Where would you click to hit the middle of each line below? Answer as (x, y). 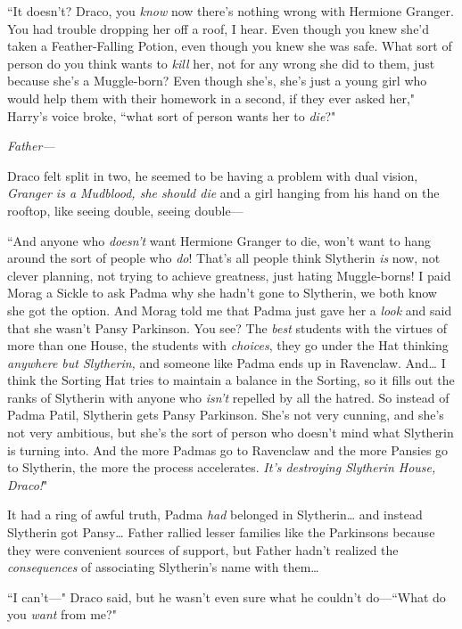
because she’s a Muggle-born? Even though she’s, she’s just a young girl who (217, 81)
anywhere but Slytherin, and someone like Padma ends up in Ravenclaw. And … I (227, 362)
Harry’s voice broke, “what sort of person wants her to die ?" (172, 115)
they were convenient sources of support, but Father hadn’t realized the (203, 549)
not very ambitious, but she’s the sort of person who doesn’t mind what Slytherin (231, 433)
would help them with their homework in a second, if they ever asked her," (211, 98)
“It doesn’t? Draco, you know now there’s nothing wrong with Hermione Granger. (231, 11)
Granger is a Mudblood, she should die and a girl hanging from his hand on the (223, 193)
